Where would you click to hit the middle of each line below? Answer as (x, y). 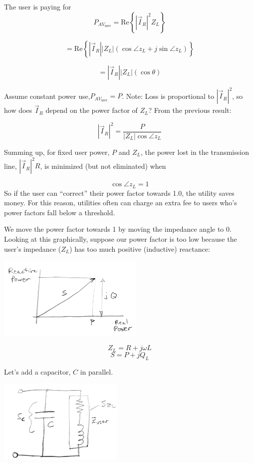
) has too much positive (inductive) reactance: (140, 248)
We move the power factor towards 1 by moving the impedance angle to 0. (118, 229)
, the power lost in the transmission (195, 152)
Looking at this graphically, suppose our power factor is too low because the (121, 238)
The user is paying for (38, 6)
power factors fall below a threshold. (60, 212)
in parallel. (97, 371)
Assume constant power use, (47, 96)
